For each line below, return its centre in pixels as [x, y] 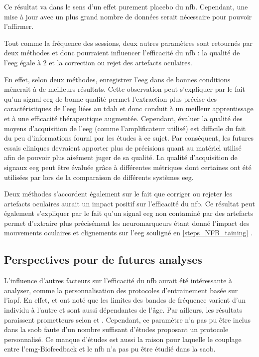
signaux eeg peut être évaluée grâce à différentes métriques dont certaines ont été [128, 167]
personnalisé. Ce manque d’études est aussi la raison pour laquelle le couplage [123, 339]
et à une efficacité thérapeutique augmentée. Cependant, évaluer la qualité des [123, 118]
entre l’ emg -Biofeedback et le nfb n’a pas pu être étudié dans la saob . [110, 349]
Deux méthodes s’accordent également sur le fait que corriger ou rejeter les [118, 194]
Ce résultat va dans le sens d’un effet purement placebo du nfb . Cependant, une [126, 6]
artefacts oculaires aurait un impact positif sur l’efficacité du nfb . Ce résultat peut [129, 203]
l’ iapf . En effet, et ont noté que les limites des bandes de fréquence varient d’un [125, 300]
